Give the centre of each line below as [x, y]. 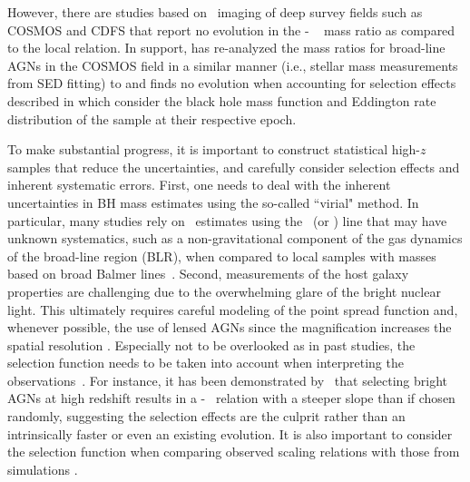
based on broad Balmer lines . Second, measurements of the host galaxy [208, 274]
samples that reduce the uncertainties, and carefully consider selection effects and [234, 167]
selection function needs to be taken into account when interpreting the [206, 363]
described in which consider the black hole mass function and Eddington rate [222, 100]
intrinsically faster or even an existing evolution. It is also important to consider [230, 433]
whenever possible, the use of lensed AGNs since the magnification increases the [230, 327]
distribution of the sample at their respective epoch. [152, 118]
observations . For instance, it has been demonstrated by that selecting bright [227, 380]
